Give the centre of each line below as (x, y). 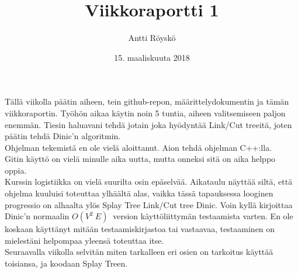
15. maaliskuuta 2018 (152, 57)
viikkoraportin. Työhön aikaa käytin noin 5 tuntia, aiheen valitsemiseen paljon (145, 113)
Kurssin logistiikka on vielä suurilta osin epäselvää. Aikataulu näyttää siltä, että (149, 182)
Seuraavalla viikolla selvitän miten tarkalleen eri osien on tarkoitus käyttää (139, 252)
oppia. (16, 170)
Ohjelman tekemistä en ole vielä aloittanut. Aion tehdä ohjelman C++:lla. (138, 147)
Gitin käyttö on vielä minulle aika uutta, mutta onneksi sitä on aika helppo (140, 159)
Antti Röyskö (152, 38)
